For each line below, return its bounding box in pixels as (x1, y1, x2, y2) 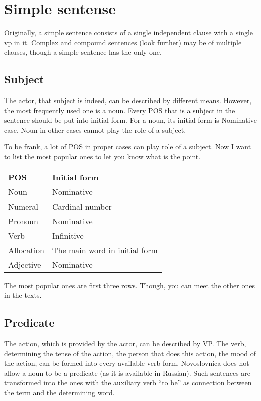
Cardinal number (52, 200, 112, 212)
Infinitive (52, 229, 84, 241)
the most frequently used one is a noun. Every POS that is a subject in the (4, 105, 235, 115)
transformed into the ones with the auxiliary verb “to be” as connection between (4, 377, 252, 388)
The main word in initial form (52, 244, 158, 256)
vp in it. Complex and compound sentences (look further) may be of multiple (4, 37, 242, 47)
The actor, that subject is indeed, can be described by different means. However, (4, 95, 252, 106)
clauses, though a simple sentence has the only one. (4, 47, 162, 57)
